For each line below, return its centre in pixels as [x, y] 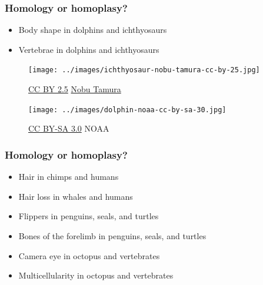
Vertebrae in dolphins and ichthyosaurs [89, 49]
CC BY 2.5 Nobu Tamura [75, 89]
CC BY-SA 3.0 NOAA [69, 128]
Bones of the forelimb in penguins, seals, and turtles [112, 235]
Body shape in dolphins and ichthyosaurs [93, 30]
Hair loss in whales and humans [76, 196]
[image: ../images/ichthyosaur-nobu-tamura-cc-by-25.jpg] [144, 70]
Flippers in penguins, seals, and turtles [89, 216]
